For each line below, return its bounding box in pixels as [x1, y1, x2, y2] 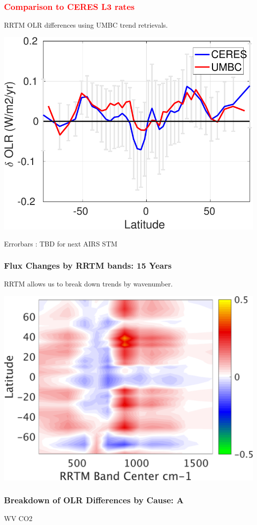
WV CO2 [4, 513, 33, 523]
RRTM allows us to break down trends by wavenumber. [4, 279, 173, 289]
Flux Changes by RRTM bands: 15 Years [4, 259, 172, 272]
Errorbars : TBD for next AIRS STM [4, 238, 118, 248]
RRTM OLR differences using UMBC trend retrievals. [4, 20, 168, 30]
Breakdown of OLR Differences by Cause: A [4, 493, 184, 506]
